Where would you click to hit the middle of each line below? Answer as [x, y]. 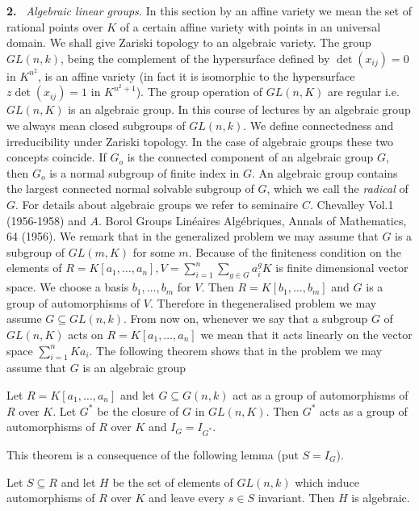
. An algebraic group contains [325, 172]
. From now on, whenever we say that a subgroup [246, 318]
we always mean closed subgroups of [96, 126]
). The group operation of [199, 92]
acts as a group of [364, 410]
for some [154, 251]
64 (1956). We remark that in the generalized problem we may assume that [193, 236]
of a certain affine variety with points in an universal [250, 26]
